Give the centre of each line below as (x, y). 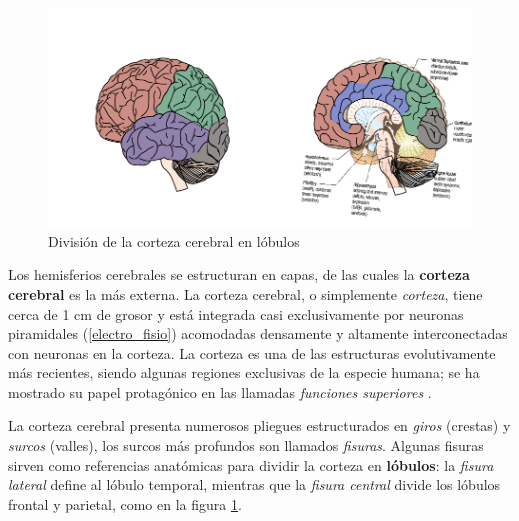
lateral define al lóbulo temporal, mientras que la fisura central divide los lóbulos (254, 484)
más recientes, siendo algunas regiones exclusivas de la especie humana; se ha (244, 372)
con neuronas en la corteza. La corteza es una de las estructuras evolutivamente (252, 352)
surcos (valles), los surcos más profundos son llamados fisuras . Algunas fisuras (246, 445)
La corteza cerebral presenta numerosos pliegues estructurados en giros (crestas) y (259, 425)
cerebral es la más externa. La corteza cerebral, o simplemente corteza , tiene (245, 293)
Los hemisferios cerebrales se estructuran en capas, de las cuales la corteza (239, 274)
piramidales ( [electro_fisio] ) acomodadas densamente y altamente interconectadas (258, 333)
